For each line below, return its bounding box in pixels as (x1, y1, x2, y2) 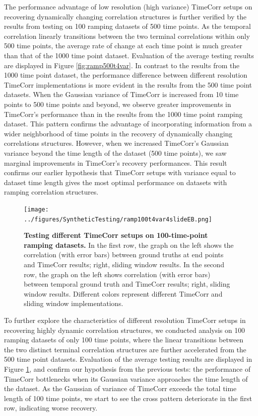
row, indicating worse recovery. (4, 403, 98, 413)
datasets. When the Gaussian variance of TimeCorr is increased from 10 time (4, 89, 239, 100)
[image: (24, 206, 49, 213)
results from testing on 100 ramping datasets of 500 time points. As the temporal (4, 21, 251, 31)
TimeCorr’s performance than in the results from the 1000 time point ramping (4, 108, 243, 119)
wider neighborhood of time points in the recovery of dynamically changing (4, 128, 233, 138)
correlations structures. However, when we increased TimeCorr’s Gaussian (4, 138, 229, 148)
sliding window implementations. (24, 298, 124, 309)
